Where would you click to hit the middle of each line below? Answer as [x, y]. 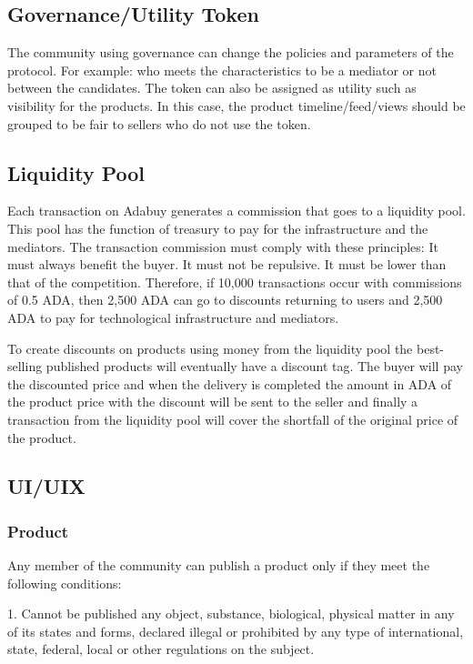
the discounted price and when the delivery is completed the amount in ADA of [230, 383]
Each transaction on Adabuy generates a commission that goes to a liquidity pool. [236, 211]
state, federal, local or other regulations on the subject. [161, 649]
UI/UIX [46, 486]
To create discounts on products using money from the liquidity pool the [210, 348]
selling [25, 366]
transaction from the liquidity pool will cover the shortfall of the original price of [233, 419]
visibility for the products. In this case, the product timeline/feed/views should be [236, 105]
